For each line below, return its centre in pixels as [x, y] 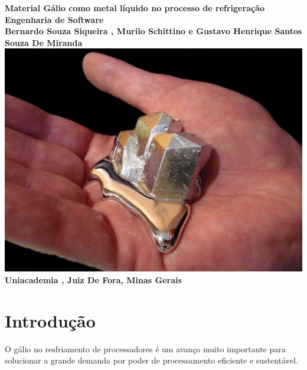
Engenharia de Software [54, 19]
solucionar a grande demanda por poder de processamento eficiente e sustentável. [151, 360]
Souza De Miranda [44, 42]
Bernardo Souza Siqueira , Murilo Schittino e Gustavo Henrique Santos [153, 31]
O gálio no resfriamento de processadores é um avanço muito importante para [145, 348]
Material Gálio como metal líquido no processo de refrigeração [135, 8]
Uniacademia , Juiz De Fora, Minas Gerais [93, 279]
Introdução [50, 320]
